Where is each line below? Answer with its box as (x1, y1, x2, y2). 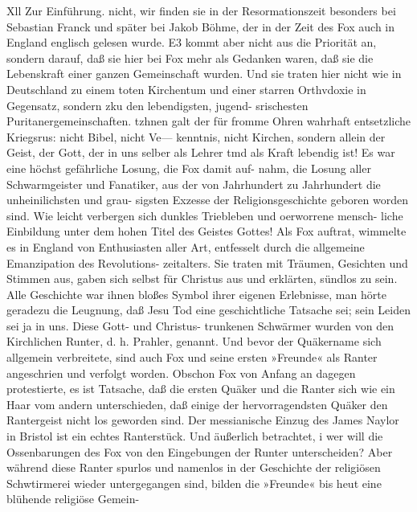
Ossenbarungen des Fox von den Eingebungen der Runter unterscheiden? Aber (6, 443, 393, 460)
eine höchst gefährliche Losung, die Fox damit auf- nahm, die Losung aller (6, 159, 371, 176)
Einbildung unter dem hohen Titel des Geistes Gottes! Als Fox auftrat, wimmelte (6, 223, 407, 240)
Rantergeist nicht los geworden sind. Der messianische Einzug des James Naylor (6, 412, 399, 428)
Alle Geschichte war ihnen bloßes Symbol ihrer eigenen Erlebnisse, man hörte (6, 285, 386, 302)
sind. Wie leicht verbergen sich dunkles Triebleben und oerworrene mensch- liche (6, 207, 403, 223)
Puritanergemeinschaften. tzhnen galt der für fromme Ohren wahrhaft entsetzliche (6, 113, 411, 129)
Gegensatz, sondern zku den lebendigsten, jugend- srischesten (6, 96, 309, 113)
